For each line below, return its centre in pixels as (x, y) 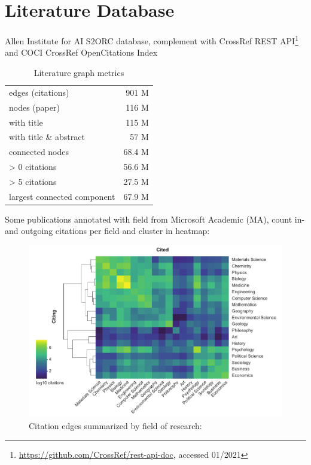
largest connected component (62, 196)
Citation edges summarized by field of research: (115, 425)
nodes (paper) (34, 107)
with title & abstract (47, 137)
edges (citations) (39, 92)
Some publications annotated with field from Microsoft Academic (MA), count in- (155, 219)
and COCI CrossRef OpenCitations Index (81, 52)
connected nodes (39, 152)
